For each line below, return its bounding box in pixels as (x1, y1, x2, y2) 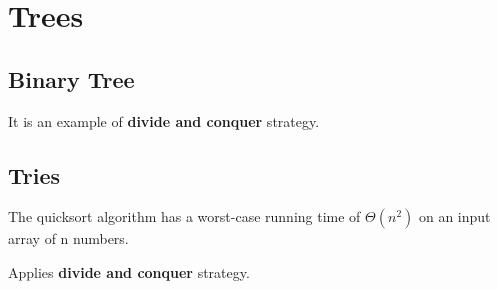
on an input (418, 206, 491, 227)
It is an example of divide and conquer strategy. (8, 110, 320, 131)
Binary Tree (8, 63, 135, 94)
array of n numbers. (8, 228, 129, 249)
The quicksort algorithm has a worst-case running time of (8, 206, 361, 227)
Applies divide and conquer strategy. (8, 261, 250, 282)
